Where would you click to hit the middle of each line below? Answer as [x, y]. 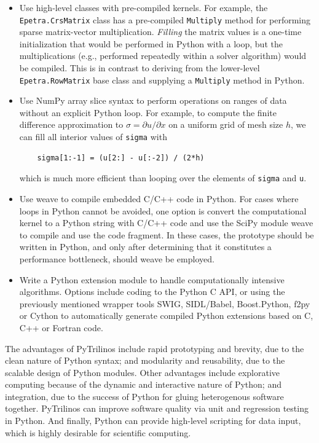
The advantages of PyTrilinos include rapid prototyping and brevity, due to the [155, 348]
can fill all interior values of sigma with [93, 137]
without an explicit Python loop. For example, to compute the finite [148, 112]
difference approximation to [71, 124]
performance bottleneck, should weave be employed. [117, 258]
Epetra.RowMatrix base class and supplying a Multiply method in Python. [162, 80]
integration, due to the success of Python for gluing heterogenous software [144, 396]
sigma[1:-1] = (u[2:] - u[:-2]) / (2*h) [121, 158]
